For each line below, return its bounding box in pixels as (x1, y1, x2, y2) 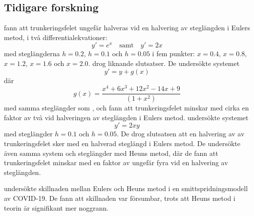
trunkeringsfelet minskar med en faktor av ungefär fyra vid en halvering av (4, 157, 228, 168)
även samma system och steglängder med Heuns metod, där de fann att (4, 148, 218, 158)
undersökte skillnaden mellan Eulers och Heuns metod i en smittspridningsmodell (4, 183, 248, 194)
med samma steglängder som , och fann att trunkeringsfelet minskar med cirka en (4, 103, 249, 113)
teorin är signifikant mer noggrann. (4, 202, 109, 213)
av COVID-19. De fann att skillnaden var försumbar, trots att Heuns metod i (4, 193, 235, 203)
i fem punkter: (152, 48, 195, 59)
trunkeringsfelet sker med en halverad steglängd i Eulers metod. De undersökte (4, 138, 241, 148)
